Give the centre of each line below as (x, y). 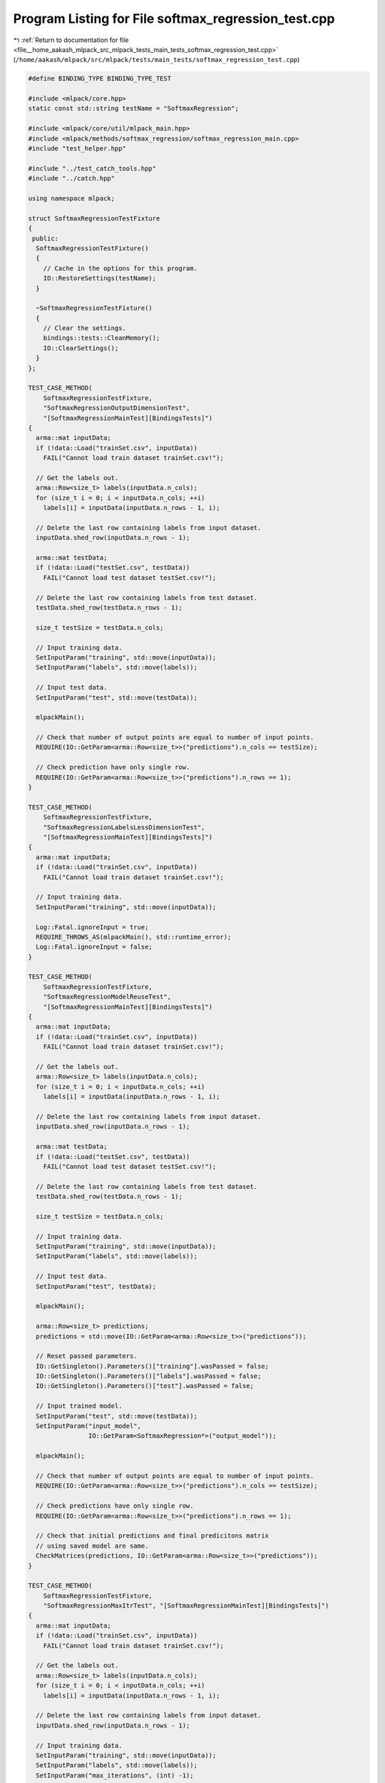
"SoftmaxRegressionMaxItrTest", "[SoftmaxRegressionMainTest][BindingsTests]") (186, 1606)
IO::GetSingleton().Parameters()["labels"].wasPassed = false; (149, 1376)
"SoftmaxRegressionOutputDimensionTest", (117, 408)
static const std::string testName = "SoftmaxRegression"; (133, 108)
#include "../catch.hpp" (72, 179)
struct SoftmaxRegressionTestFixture (94, 218)
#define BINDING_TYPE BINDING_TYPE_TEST (99, 79)
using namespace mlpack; (72, 199)
